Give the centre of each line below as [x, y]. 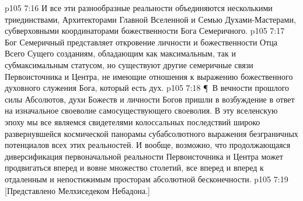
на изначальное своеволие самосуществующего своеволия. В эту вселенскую [141, 110]
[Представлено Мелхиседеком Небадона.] [77, 190]
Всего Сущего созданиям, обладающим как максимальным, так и [120, 53]
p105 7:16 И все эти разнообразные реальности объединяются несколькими [139, 8]
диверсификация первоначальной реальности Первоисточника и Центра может [144, 156]
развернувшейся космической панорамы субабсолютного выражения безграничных [151, 133]
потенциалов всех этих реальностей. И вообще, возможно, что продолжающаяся [148, 145]
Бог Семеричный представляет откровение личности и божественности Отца [141, 42]
